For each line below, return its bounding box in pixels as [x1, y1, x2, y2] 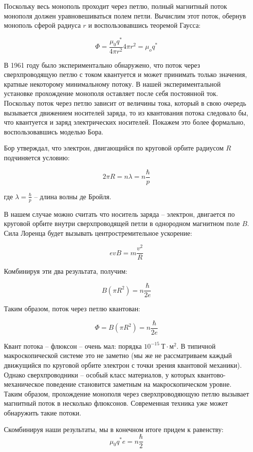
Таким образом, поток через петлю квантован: [4, 303, 141, 314]
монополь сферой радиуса [4, 20, 81, 30]
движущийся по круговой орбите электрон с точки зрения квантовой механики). [4, 359, 242, 370]
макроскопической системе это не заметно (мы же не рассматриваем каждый [4, 350, 232, 360]
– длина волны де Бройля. [34, 191, 111, 201]
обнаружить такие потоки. [4, 407, 81, 417]
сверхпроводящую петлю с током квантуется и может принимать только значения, [4, 69, 247, 79]
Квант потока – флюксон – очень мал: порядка [4, 340, 142, 351]
